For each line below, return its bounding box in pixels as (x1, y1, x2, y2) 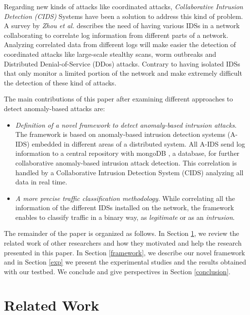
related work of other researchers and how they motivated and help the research (4, 238, 242, 248)
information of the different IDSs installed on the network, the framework (15, 202, 234, 213)
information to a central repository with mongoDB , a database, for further (15, 148, 240, 158)
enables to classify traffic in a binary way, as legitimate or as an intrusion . (15, 212, 235, 222)
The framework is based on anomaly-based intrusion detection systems (15, 129, 226, 139)
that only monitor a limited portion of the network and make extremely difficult (4, 68, 242, 78)
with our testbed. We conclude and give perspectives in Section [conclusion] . (4, 266, 231, 276)
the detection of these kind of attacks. (4, 77, 117, 87)
